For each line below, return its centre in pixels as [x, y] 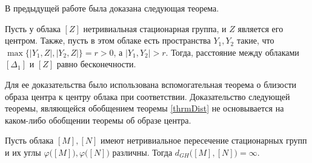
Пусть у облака [33, 28]
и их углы [23, 152]
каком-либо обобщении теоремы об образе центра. [98, 120]
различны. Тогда [142, 152]
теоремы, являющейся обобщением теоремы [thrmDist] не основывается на [144, 108]
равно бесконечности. [96, 64]
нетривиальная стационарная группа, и [155, 28]
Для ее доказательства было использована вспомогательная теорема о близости [151, 84]
